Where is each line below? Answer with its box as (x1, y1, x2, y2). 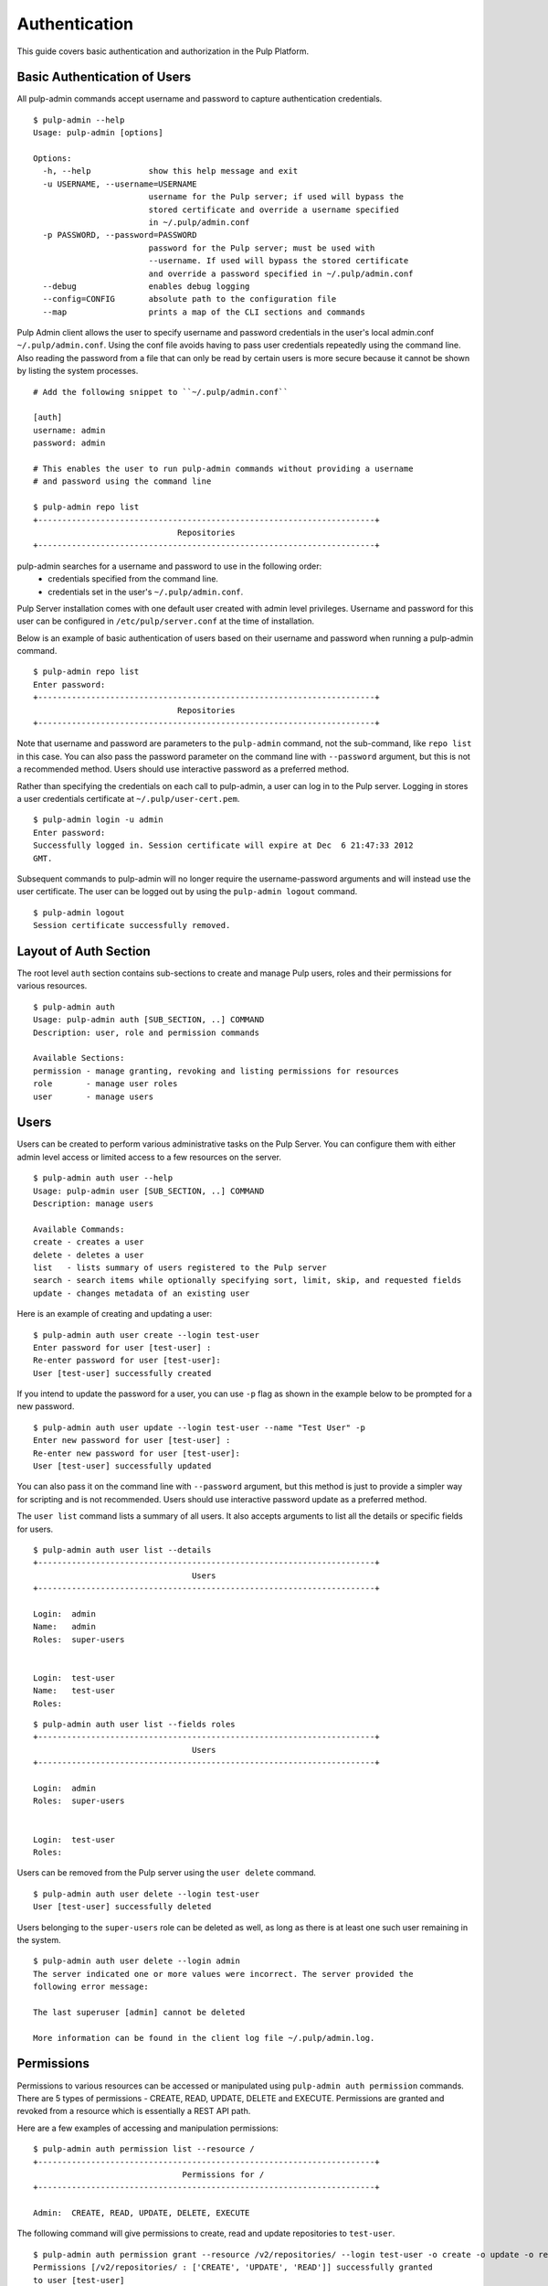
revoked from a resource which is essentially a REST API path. (16, 2106, 251, 2117)
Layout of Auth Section (16, 943, 151, 959)
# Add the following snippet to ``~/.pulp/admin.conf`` (33, 387, 289, 397)
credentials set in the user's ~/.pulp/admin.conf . (47, 586, 244, 597)
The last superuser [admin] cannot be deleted (33, 2007, 246, 2017)
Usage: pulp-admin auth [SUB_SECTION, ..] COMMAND (33, 1015, 265, 1025)
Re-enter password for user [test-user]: (33, 1355, 221, 1366)
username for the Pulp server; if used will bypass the (148, 192, 405, 202)
